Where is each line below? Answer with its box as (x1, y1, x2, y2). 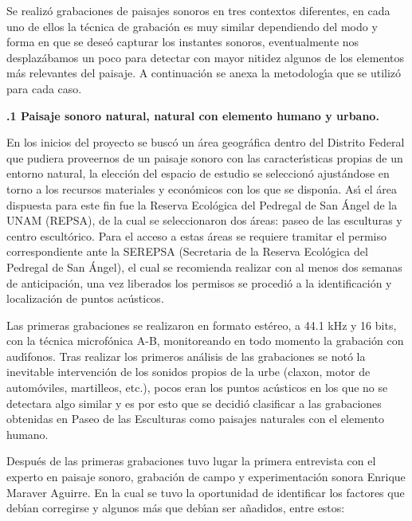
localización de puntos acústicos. (6, 290, 164, 307)
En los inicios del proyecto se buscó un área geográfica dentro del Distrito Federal (6, 134, 405, 151)
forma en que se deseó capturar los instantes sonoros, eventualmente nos (6, 33, 359, 50)
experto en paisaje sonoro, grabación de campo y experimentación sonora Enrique (6, 468, 406, 485)
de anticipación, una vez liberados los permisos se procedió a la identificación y (6, 274, 392, 291)
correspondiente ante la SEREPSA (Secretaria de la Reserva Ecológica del (6, 243, 368, 260)
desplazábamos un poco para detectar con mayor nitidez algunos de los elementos (6, 49, 405, 65)
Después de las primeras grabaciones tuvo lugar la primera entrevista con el (6, 452, 376, 469)
